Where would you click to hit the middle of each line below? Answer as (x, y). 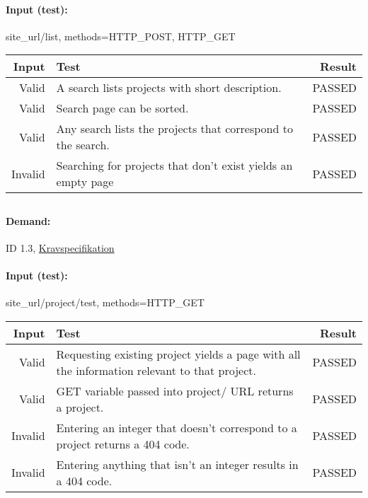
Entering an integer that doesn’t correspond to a (177, 427)
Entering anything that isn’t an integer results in (177, 464)
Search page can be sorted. (122, 108)
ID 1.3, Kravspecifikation (60, 247)
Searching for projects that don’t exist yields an (174, 166)
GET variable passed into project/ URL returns (175, 390)
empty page (85, 182)
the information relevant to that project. (156, 370)
